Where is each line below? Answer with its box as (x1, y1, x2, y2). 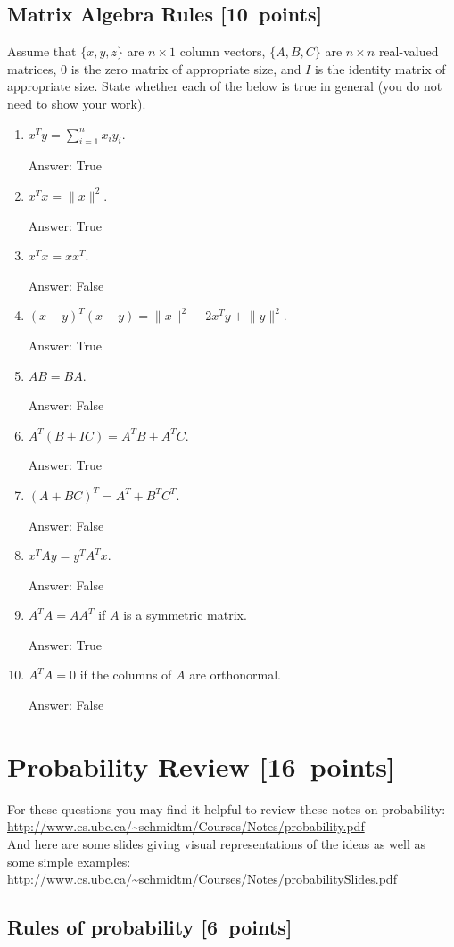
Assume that (7, 42, 77, 61)
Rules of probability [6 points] (7, 913, 293, 941)
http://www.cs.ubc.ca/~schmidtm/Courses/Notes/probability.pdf (7, 817, 365, 836)
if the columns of (79, 665, 172, 684)
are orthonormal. (189, 665, 282, 684)
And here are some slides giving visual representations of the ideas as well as (7, 834, 426, 852)
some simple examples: (7, 852, 131, 870)
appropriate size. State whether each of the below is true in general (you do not (7, 77, 442, 95)
